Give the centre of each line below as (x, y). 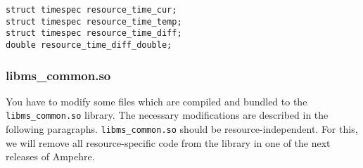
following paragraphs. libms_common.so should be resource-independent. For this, (182, 129)
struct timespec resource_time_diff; (94, 33)
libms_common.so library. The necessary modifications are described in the (167, 115)
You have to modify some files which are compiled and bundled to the (157, 101)
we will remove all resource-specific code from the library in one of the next (168, 142)
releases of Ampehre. (50, 156)
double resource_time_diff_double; (89, 45)
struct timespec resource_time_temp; (94, 21)
